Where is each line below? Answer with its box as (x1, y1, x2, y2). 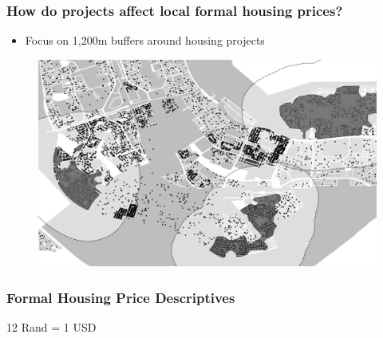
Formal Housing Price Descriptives (6, 287, 235, 307)
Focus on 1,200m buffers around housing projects (25, 32, 265, 49)
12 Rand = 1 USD (6, 318, 97, 335)
